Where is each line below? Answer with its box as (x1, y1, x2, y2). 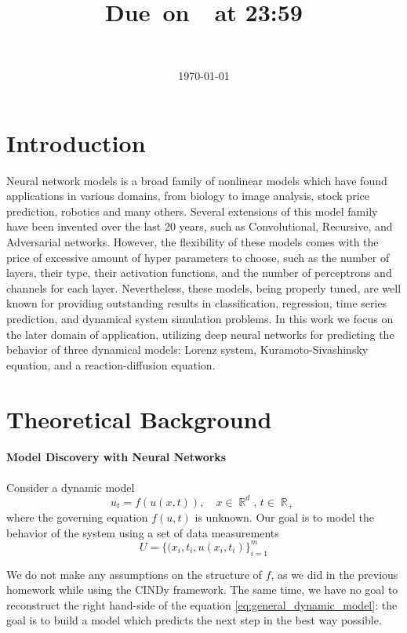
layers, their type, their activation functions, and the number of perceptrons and (6, 264, 392, 281)
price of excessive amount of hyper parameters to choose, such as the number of (6, 249, 390, 265)
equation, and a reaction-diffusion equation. (6, 356, 216, 373)
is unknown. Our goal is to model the (194, 509, 375, 526)
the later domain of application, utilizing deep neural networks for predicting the (6, 326, 394, 342)
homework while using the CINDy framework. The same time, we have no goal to (6, 581, 398, 598)
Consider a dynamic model (6, 478, 135, 495)
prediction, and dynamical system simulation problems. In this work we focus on (6, 310, 394, 326)
